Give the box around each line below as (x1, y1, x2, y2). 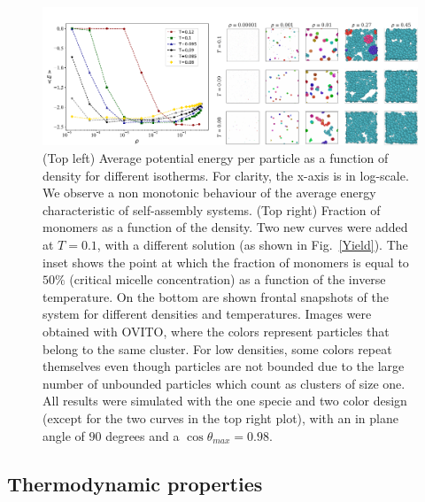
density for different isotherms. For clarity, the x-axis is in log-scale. (42, 166, 409, 184)
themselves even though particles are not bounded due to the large (42, 357, 405, 375)
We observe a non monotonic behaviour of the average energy (42, 183, 376, 202)
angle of (42, 426, 85, 444)
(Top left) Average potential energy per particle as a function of (42, 149, 389, 167)
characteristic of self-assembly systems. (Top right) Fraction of (42, 200, 381, 219)
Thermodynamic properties (7, 469, 263, 497)
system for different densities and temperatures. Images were (42, 305, 372, 323)
